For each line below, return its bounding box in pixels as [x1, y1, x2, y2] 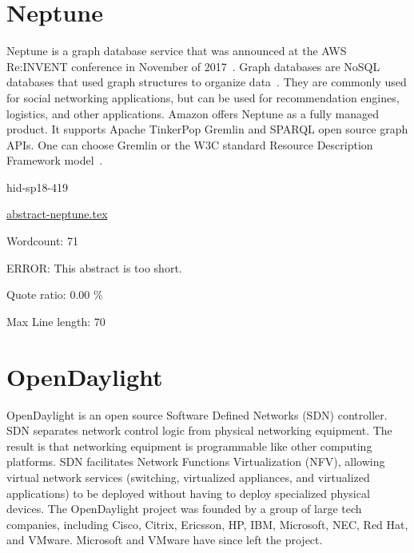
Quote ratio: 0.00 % [6, 286, 103, 303]
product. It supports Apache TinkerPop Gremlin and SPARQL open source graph [6, 121, 408, 137]
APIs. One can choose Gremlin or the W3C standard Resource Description [6, 136, 373, 153]
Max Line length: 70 [6, 312, 105, 329]
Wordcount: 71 [6, 233, 78, 249]
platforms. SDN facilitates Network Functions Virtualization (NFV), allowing [6, 453, 385, 470]
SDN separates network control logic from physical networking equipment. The [6, 422, 392, 439]
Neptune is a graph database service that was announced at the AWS [6, 42, 347, 59]
